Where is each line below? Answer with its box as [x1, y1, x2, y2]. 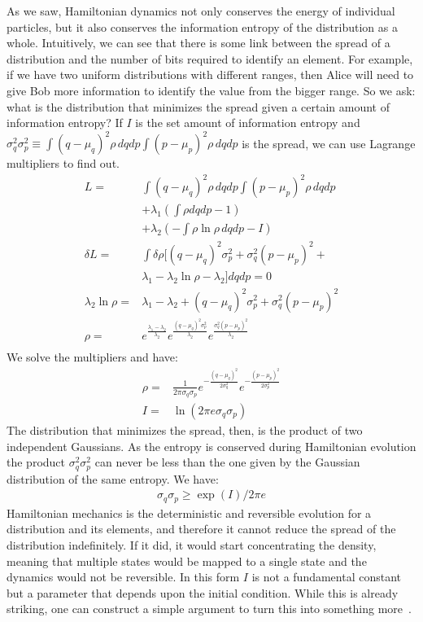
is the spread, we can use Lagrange [242, 134, 416, 151]
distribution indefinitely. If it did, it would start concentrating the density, [7, 536, 377, 553]
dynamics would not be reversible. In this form [7, 568, 240, 585]
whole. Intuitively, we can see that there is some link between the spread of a [7, 34, 390, 51]
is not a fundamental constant [251, 568, 402, 585]
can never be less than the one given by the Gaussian [94, 453, 360, 471]
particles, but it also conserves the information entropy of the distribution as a [7, 18, 398, 35]
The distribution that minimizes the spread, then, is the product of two [7, 422, 363, 439]
